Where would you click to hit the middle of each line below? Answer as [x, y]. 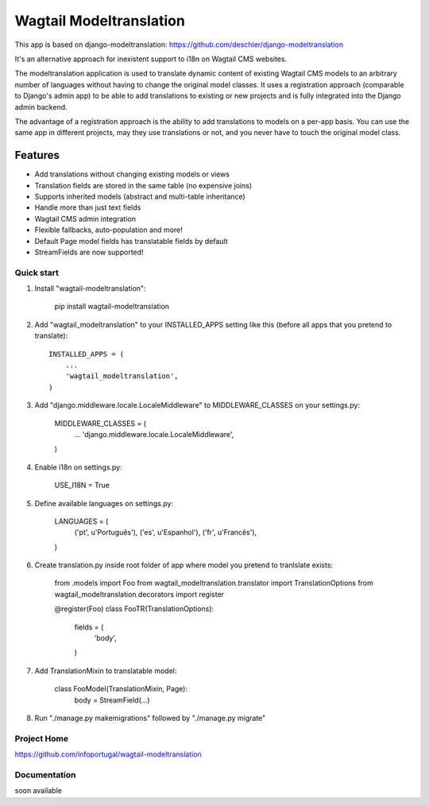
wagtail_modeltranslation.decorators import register [139, 594]
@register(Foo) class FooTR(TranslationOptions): [134, 609]
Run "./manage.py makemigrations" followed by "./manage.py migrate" [150, 718]
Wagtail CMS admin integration [85, 219]
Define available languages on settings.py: [104, 503]
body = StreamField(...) [112, 700]
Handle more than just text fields [88, 207]
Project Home [42, 738]
